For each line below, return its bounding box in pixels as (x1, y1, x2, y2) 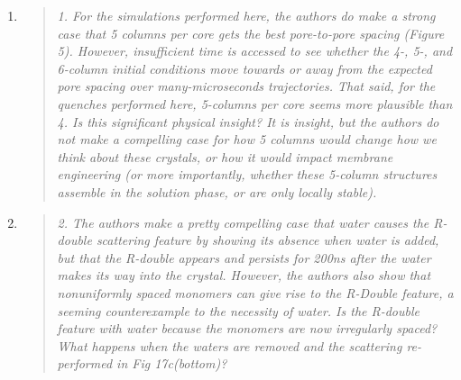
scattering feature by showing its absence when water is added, (96, 231, 439, 249)
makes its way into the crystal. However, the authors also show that (57, 266, 431, 285)
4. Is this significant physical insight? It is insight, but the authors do (57, 112, 439, 131)
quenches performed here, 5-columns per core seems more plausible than (57, 94, 453, 113)
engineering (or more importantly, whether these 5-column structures (57, 165, 438, 184)
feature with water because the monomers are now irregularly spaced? (57, 319, 438, 338)
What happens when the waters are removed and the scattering (57, 336, 402, 355)
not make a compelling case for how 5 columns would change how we (57, 130, 437, 149)
